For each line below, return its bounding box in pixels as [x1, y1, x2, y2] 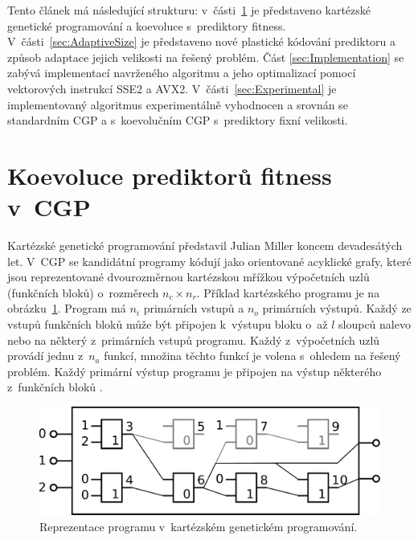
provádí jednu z [7, 347, 84, 364]
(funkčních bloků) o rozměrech [7, 284, 159, 301]
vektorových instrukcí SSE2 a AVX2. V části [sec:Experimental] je [7, 80, 337, 96]
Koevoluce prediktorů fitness [7, 158, 332, 191]
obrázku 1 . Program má [7, 300, 126, 317]
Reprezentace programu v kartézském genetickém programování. [39, 517, 358, 534]
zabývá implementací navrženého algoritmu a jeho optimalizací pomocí [7, 64, 356, 81]
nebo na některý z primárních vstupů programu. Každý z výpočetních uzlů [7, 331, 380, 348]
